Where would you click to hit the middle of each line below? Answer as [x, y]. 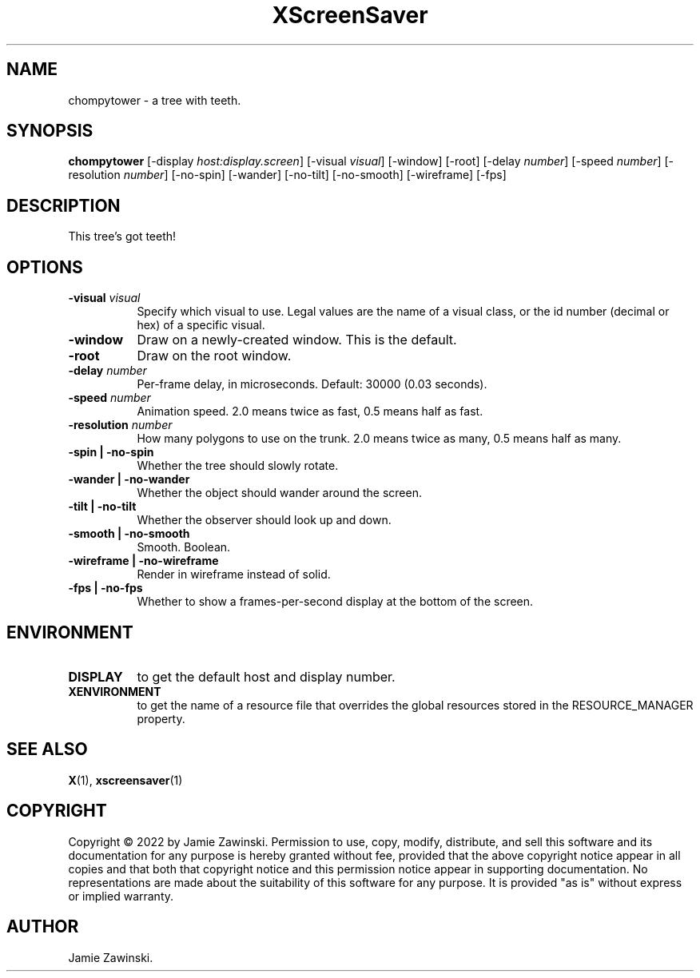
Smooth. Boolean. [184, 547]
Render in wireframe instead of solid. [234, 574]
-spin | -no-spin [111, 452]
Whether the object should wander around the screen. [279, 493]
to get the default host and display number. [266, 676]
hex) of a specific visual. [201, 325]
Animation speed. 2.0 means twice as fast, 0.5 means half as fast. [310, 411]
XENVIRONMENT [115, 691]
